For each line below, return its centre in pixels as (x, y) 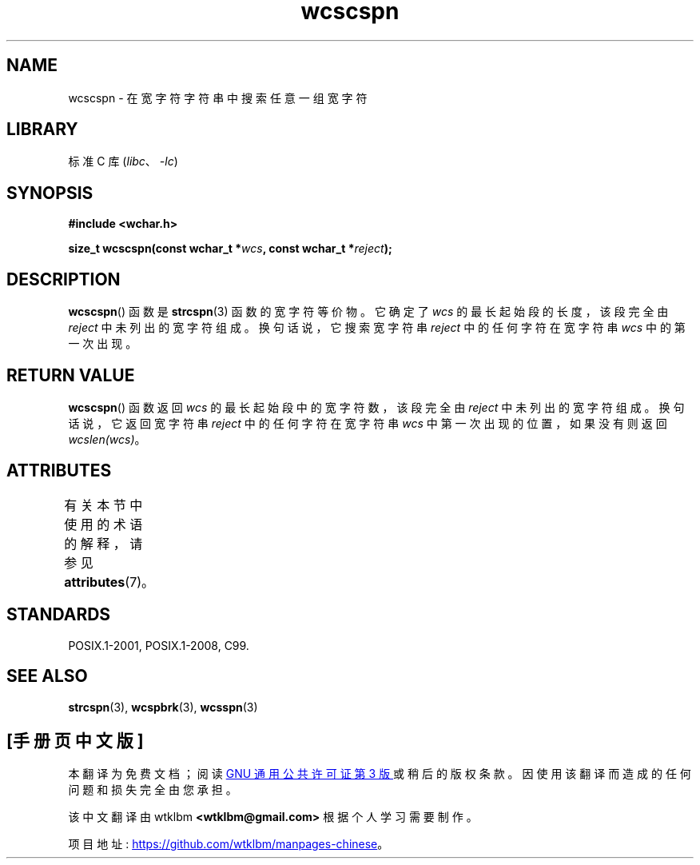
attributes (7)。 (109, 582)
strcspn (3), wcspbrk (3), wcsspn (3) (163, 707)
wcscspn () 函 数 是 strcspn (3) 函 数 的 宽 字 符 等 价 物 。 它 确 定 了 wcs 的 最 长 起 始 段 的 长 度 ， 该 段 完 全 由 (368, 312)
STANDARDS (59, 615)
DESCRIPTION (64, 279)
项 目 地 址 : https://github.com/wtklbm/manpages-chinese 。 (229, 844)
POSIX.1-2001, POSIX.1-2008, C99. (159, 645)
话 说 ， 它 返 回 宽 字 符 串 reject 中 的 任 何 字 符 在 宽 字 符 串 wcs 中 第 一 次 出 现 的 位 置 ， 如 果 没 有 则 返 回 (368, 423)
